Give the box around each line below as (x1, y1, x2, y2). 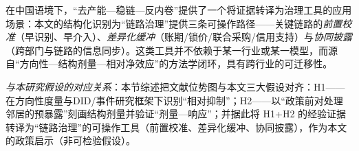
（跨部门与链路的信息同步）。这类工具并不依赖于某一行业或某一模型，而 (6, 43, 328, 57)
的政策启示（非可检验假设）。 (6, 133, 135, 148)
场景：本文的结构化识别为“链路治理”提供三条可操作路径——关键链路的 (6, 16, 323, 30)
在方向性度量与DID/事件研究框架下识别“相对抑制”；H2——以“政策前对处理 (6, 93, 343, 107)
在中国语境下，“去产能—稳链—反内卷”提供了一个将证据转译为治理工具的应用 (6, 3, 352, 16)
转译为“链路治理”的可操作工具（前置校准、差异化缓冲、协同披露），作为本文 (6, 119, 347, 134)
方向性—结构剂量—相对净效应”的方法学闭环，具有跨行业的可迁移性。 (19, 56, 333, 71)
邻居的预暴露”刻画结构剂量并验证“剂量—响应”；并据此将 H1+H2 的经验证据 (6, 106, 347, 121)
